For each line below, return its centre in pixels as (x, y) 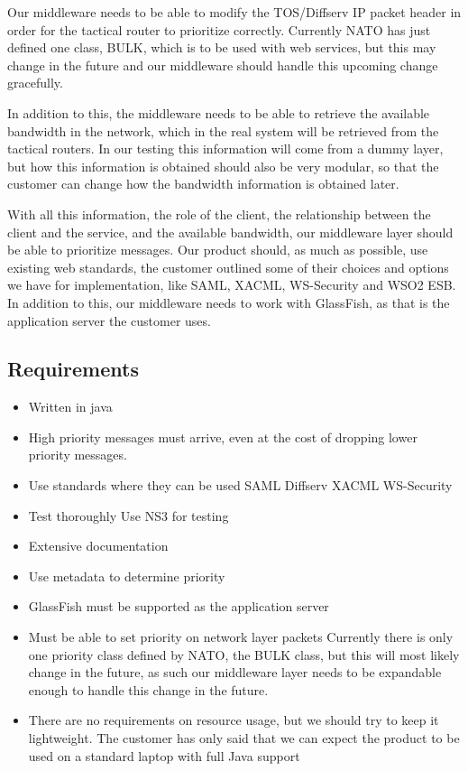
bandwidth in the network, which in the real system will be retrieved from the (223, 130)
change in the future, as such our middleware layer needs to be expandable (235, 672)
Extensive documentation (98, 546)
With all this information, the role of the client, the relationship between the (219, 214)
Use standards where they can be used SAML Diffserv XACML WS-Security (240, 485)
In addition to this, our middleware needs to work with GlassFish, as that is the (229, 302)
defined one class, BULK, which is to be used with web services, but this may (222, 47)
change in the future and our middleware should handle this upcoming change (223, 65)
